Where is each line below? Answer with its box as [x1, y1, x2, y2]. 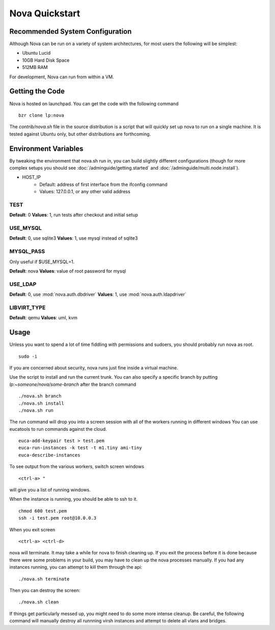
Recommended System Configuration [9, 27, 132, 36]
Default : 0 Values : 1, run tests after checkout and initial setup [9, 212, 139, 218]
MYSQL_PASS [9, 248, 45, 255]
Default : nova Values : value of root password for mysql [9, 268, 126, 274]
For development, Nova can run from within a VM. [9, 74, 114, 80]
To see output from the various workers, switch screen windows [9, 463, 145, 470]
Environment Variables [9, 144, 84, 153]
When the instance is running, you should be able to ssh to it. [9, 496, 137, 502]
